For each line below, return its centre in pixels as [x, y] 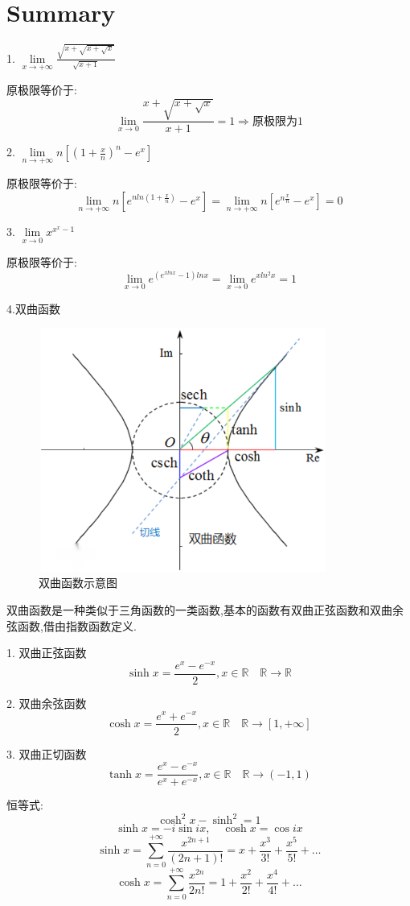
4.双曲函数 [33, 308]
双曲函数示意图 [78, 583]
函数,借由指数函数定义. [77, 625]
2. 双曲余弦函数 [47, 703]
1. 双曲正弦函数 [47, 653]
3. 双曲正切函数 [47, 753]
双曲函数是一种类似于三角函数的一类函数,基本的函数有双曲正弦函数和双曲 [199, 609]
